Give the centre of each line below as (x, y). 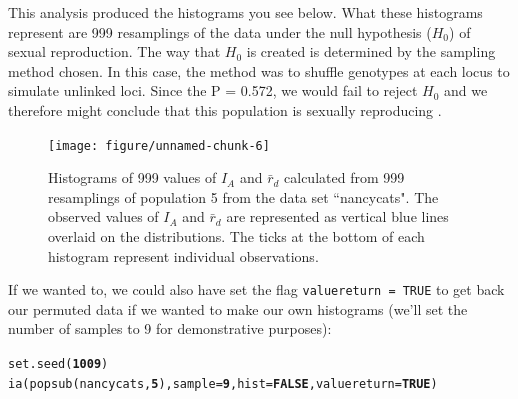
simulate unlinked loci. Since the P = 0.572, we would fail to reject (213, 90)
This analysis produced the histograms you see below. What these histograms (245, 12)
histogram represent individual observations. (183, 255)
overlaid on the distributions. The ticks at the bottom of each (236, 236)
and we (466, 90)
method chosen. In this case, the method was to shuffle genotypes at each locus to (259, 70)
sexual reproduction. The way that (114, 51)
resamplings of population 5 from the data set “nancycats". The (243, 196)
